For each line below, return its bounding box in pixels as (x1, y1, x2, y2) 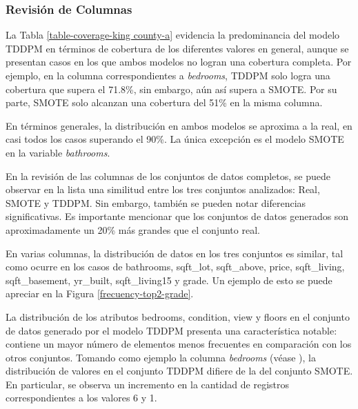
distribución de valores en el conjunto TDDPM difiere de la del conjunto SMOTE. (6, 363, 353, 378)
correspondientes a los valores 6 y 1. (6, 390, 157, 405)
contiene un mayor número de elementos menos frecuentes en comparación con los (6, 337, 352, 351)
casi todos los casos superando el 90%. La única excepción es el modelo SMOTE (6, 132, 344, 146)
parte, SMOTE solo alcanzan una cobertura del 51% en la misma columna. (6, 95, 323, 110)
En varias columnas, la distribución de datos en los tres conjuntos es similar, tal (6, 246, 344, 260)
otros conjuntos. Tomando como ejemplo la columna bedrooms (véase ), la (6, 350, 316, 364)
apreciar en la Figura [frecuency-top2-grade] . (6, 286, 194, 301)
